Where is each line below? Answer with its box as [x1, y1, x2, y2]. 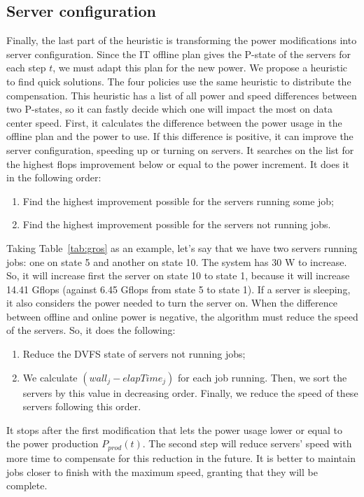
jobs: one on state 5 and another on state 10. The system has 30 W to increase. [6, 254, 347, 269]
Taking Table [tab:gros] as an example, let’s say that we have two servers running [6, 240, 358, 255]
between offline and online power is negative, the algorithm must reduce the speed [6, 309, 358, 323]
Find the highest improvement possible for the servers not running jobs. [22, 217, 331, 232]
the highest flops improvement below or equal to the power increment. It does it [6, 156, 349, 171]
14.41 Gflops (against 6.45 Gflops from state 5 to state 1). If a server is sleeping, [6, 281, 351, 296]
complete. [6, 478, 48, 493]
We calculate [22, 370, 78, 384]
